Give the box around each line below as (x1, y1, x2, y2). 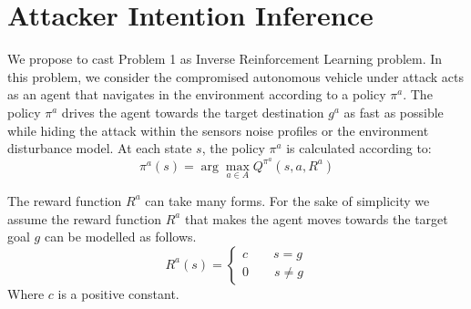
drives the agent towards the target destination (61, 102, 324, 121)
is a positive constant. (57, 283, 179, 303)
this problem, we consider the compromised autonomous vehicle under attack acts (7, 67, 465, 86)
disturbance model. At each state (7, 139, 192, 158)
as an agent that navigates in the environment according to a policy (7, 85, 386, 104)
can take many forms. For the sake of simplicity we (145, 191, 430, 210)
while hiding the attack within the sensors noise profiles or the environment (7, 120, 429, 139)
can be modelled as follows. (44, 227, 197, 246)
